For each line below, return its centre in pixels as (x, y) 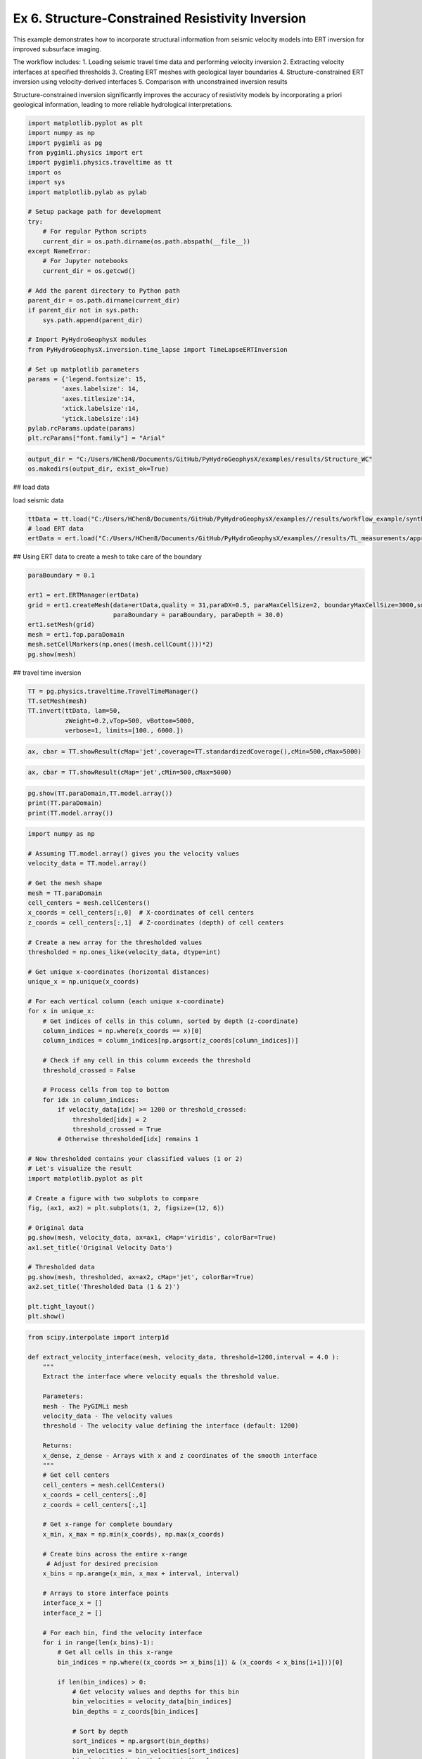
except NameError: (59, 251)
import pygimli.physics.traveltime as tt (100, 163)
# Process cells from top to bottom (105, 1090)
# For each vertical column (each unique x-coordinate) (126, 1001)
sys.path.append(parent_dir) (93, 320)
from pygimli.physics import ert (85, 153)
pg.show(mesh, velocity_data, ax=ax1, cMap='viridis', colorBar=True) (152, 1238)
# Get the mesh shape (65, 883)
